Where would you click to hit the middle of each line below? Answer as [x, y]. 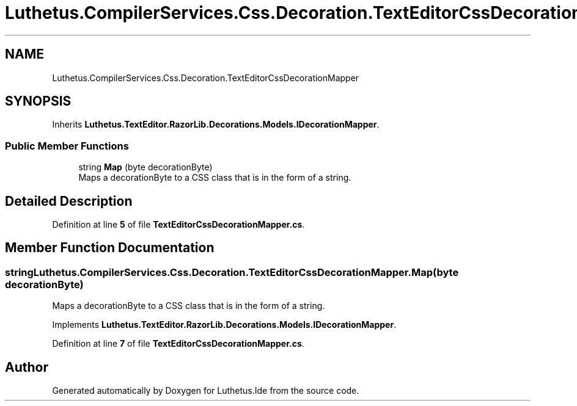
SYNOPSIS [38, 101]
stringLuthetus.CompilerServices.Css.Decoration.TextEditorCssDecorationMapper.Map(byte [232, 272]
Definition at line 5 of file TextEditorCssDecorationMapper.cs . [178, 225]
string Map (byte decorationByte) [145, 167]
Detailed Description [69, 201]
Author [27, 367]
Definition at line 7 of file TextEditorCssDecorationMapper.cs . [178, 344]
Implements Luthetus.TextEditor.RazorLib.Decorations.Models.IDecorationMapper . [224, 325]
